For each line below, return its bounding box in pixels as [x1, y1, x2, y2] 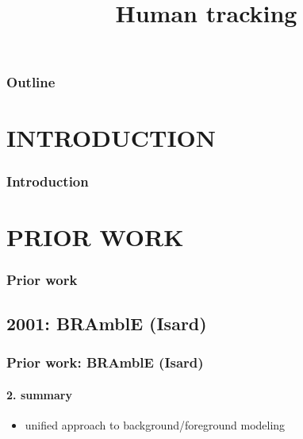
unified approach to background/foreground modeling [25, 417, 286, 433]
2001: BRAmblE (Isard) [6, 311, 207, 336]
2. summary [6, 386, 72, 402]
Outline [6, 72, 56, 92]
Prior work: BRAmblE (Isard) [6, 352, 204, 372]
